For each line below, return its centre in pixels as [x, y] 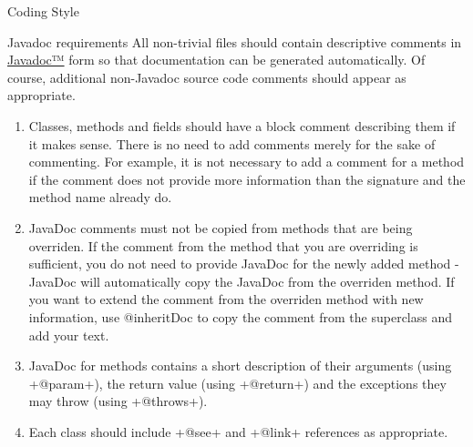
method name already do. [100, 197]
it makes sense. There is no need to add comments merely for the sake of [232, 143]
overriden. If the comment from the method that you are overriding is [223, 245]
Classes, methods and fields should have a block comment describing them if [242, 125]
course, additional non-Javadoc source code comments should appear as [207, 77]
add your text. [69, 335]
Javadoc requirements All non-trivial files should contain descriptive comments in [235, 41]
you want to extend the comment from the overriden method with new [226, 299]
